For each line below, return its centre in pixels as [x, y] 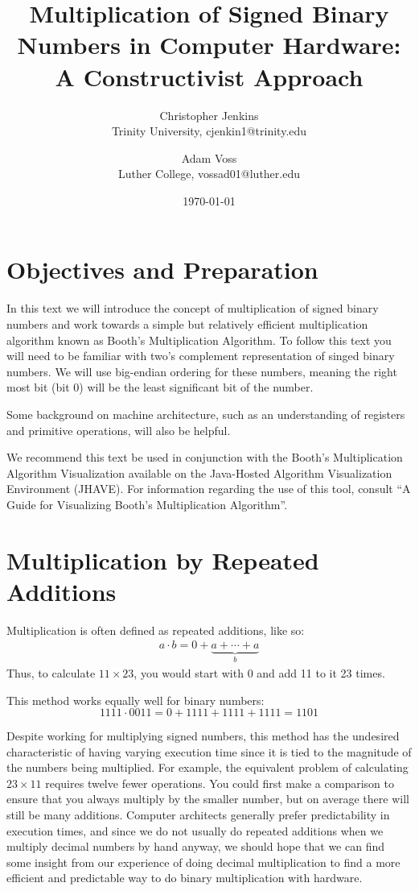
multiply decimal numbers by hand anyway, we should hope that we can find [195, 846]
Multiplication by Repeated [163, 559]
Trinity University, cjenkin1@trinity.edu [209, 131]
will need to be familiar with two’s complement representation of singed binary [201, 356]
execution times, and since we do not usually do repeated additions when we [195, 830]
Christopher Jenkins [209, 115]
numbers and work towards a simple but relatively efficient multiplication [187, 324]
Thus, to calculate [51, 672]
